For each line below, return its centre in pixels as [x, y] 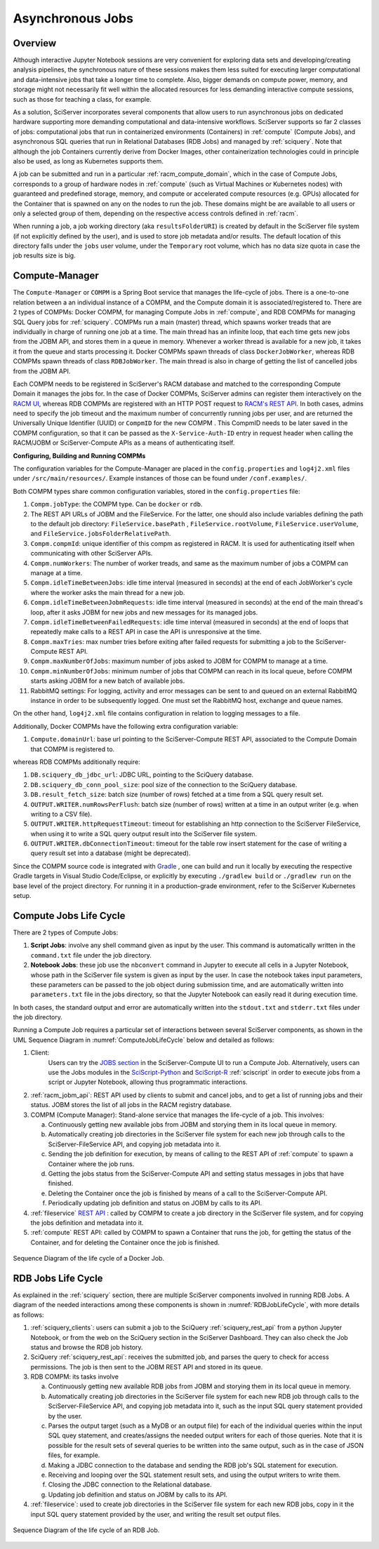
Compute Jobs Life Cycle [69, 916]
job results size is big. [45, 255]
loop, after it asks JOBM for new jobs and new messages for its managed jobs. [144, 612]
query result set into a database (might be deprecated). [111, 853]
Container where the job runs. [91, 1164]
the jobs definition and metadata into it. [87, 1222]
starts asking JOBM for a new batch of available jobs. [108, 681]
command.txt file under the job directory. [91, 955]
